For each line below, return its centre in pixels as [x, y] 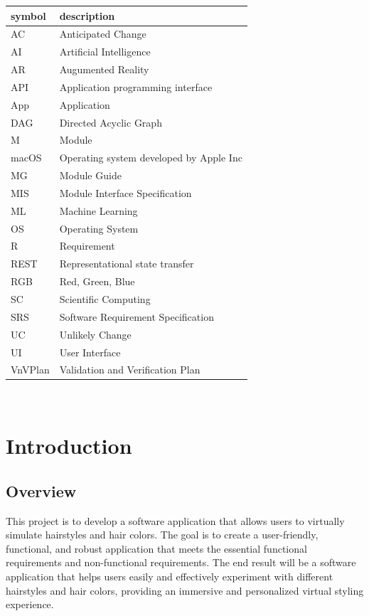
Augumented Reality [104, 69]
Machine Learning [98, 210]
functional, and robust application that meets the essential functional [156, 548]
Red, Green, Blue [97, 281]
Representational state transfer [127, 264]
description [87, 15]
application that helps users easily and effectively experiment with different [170, 577]
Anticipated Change [103, 34]
